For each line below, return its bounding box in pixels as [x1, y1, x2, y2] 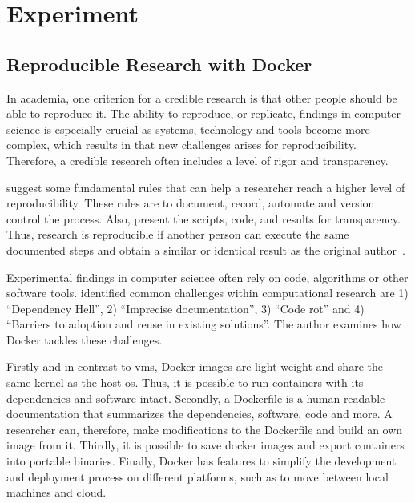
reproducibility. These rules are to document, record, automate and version [6, 195, 375, 211]
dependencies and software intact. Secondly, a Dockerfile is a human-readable [6, 389, 385, 406]
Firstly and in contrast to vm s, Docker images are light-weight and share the [6, 358, 383, 375]
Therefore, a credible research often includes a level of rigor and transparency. [6, 151, 389, 168]
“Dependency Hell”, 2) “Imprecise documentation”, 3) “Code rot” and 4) [6, 300, 365, 316]
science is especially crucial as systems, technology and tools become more [6, 120, 370, 137]
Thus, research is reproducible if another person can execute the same [6, 226, 349, 243]
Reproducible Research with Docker [6, 51, 312, 76]
